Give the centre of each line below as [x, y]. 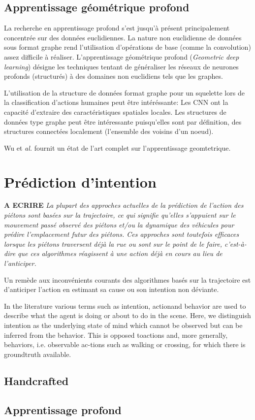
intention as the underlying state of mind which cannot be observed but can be [123, 325]
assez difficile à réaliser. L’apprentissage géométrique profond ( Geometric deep [122, 56]
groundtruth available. [38, 354]
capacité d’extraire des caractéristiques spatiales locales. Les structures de [115, 112]
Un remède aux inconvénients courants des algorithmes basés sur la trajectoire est [127, 279]
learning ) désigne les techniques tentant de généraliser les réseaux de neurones [121, 66]
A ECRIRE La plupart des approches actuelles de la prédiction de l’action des [124, 205]
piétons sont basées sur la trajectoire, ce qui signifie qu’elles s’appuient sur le [120, 215]
